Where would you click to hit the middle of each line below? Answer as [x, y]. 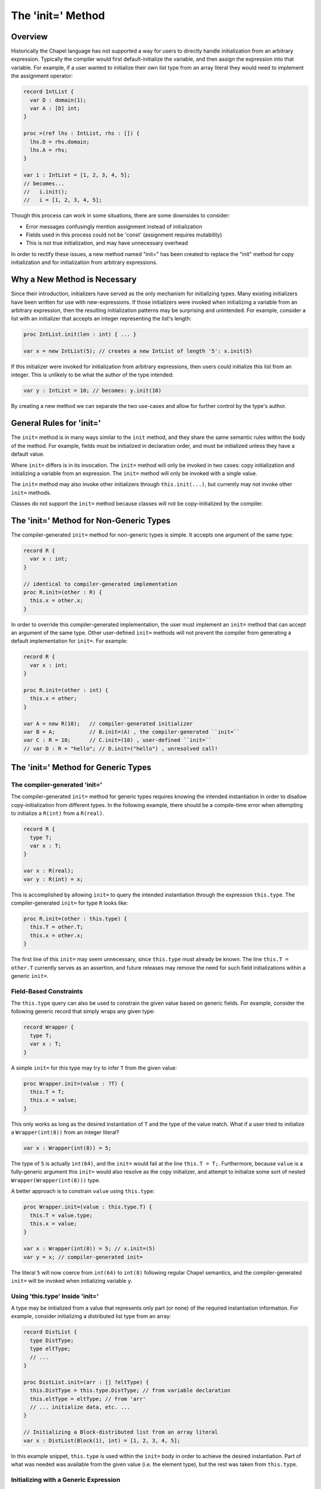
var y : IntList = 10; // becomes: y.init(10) [92, 391]
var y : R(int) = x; [53, 879]
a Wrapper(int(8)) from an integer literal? [65, 1132]
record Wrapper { [49, 1027]
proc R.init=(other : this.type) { [75, 918]
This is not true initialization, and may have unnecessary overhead [107, 243]
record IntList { [49, 92]
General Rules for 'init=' [56, 423]
